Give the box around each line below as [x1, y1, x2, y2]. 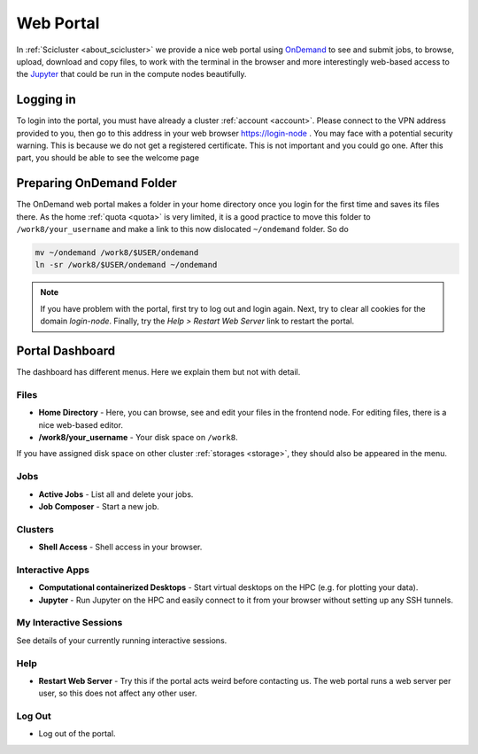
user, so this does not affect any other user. [38, 688, 197, 699]
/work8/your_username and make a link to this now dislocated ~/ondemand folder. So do [16, 224, 349, 235]
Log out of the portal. [38, 728, 116, 739]
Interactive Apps [16, 564, 90, 576]
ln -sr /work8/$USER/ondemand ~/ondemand [35, 260, 218, 270]
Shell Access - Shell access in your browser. [38, 541, 203, 553]
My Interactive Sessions [16, 617, 123, 629]
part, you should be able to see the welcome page [16, 152, 199, 163]
